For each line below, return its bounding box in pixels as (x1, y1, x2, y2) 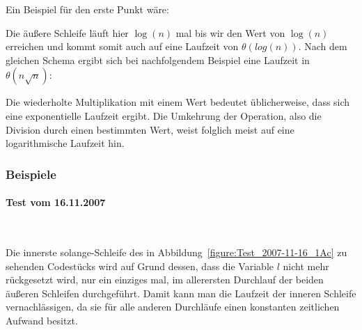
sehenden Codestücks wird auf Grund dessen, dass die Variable (6, 258, 274, 273)
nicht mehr (283, 258, 329, 273)
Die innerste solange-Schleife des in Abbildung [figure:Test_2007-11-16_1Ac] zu (6, 244, 347, 259)
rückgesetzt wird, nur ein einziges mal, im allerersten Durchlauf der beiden (6, 272, 324, 287)
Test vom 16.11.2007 (6, 195, 106, 210)
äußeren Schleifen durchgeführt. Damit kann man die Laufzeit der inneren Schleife (6, 285, 356, 300)
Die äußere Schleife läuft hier (6, 25, 129, 40)
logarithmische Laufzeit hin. (6, 136, 125, 150)
